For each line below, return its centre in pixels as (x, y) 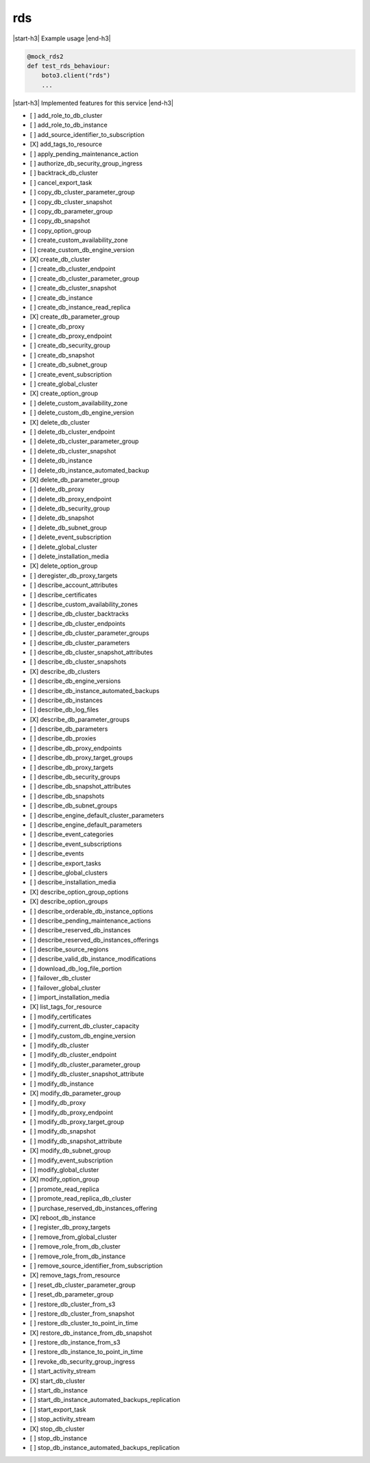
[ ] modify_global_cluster (64, 1170)
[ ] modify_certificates (61, 1016)
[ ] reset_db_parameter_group (72, 1295)
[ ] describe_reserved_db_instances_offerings (94, 940)
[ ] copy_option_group (61, 230)
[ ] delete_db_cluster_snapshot (73, 451)
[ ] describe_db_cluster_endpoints (78, 623)
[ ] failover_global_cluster (65, 988)
